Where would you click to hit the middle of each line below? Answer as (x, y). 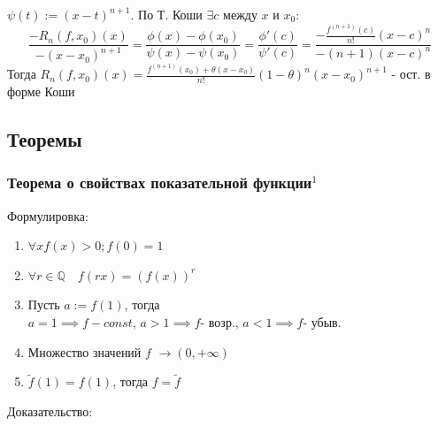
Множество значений (85, 351)
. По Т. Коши (166, 14)
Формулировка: (48, 215)
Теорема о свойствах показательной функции (160, 183)
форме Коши (41, 91)
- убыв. (322, 323)
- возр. (218, 323)
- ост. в (411, 74)
